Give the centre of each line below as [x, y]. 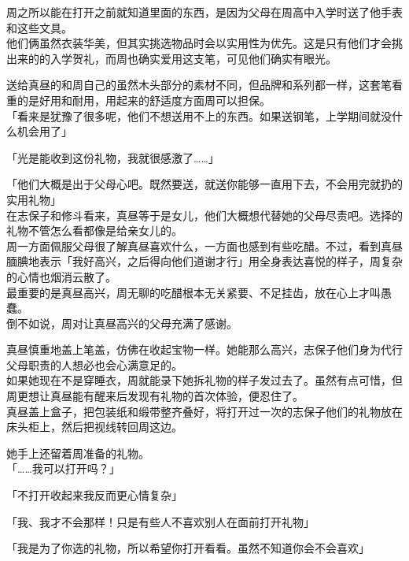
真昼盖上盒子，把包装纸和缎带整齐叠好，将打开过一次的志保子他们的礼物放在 [204, 411]
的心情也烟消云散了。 [61, 276]
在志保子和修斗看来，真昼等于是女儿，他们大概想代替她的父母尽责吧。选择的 [204, 215]
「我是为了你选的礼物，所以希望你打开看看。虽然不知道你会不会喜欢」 [188, 548]
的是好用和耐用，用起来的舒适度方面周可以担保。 [144, 100]
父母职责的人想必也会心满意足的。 [94, 364]
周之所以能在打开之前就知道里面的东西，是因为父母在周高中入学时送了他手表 [204, 12]
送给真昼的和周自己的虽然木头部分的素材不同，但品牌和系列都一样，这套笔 [199, 85]
